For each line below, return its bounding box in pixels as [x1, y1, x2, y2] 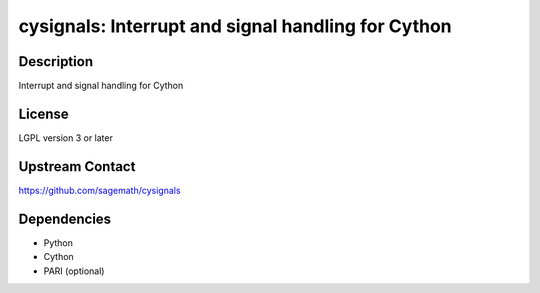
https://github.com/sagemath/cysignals [18, 184, 181, 196]
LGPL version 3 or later [18, 131, 114, 144]
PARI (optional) [43, 265, 105, 277]
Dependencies [18, 210, 112, 227]
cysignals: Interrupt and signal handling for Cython [18, 15, 452, 37]
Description [18, 53, 94, 70]
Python [43, 236, 74, 249]
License [18, 105, 69, 122]
